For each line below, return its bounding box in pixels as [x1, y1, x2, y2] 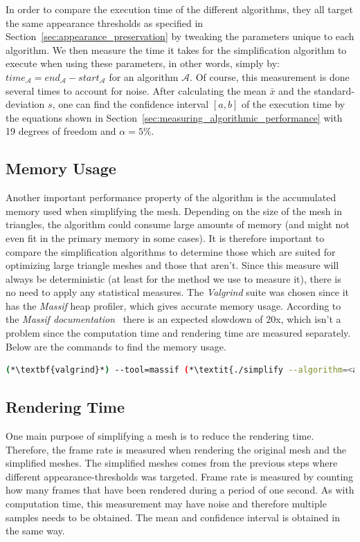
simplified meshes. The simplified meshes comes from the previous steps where [6, 456, 338, 470]
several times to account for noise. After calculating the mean [6, 83, 267, 97]
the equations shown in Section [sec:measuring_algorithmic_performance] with [6, 110, 343, 124]
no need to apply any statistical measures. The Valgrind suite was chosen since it [6, 285, 350, 299]
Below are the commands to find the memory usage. [6, 339, 226, 353]
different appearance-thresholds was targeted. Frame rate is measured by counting [6, 469, 354, 483]
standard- [314, 83, 354, 97]
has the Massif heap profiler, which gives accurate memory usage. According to [6, 298, 341, 312]
